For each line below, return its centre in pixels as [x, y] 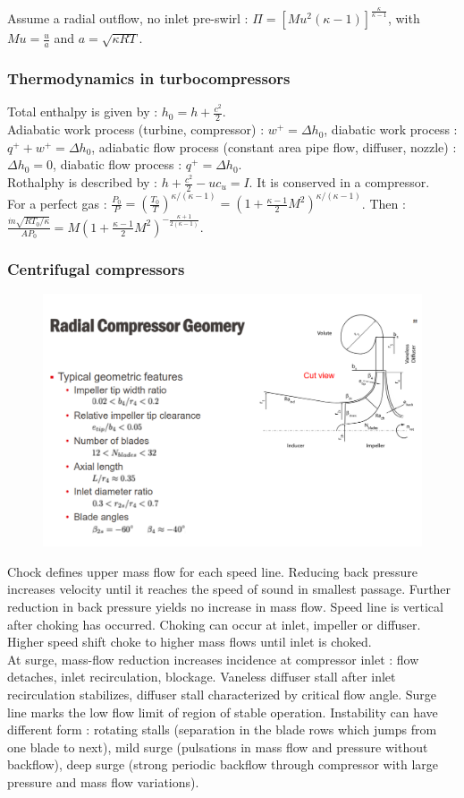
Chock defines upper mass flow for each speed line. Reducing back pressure [212, 571]
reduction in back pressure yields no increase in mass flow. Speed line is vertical [225, 607]
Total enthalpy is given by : [83, 112]
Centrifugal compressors [96, 269]
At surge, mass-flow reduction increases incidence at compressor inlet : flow [213, 659]
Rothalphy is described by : [83, 182]
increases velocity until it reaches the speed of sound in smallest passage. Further [229, 589]
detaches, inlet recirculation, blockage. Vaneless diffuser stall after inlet [202, 677]
